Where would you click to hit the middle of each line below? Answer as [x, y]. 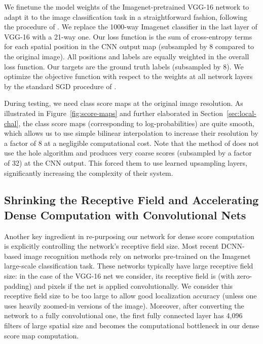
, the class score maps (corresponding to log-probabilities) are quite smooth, [136, 123]
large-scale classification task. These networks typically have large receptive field [129, 266]
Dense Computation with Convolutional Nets [125, 215]
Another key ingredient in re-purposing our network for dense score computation [129, 236]
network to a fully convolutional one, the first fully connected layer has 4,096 [123, 315]
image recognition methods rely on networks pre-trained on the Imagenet [137, 256]
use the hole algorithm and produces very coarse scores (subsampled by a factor [128, 153]
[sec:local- [241, 113]
